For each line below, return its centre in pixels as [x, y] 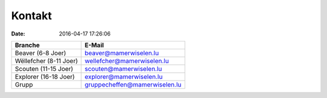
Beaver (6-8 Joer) [41, 53]
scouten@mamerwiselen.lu [124, 69]
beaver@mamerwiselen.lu [122, 53]
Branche [27, 45]
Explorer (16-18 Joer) [45, 76]
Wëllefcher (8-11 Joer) [46, 61]
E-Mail [94, 45]
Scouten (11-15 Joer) [44, 69]
